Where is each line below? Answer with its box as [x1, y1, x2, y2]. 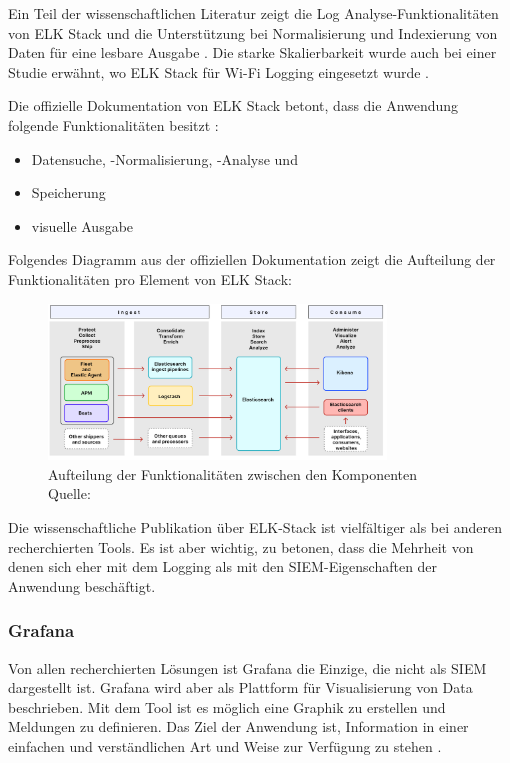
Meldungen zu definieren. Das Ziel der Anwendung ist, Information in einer [8, 716, 469, 737]
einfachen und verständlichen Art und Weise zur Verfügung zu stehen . [8, 735, 442, 756]
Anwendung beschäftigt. [8, 575, 156, 596]
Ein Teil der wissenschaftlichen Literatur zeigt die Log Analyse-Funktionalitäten [8, 3, 499, 23]
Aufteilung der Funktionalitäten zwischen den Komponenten [48, 463, 418, 484]
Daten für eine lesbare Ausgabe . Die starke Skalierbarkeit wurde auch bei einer [8, 42, 497, 63]
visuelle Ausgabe [31, 215, 134, 236]
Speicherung [31, 182, 106, 203]
